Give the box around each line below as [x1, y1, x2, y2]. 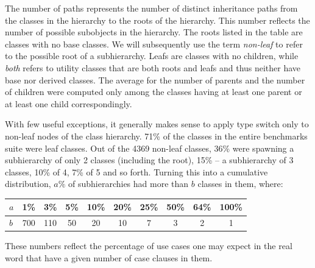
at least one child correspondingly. [5, 97, 132, 110]
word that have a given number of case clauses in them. [5, 251, 213, 264]
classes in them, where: [197, 177, 283, 190]
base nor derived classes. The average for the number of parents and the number [5, 73, 305, 86]
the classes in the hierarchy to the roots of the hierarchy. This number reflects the [5, 13, 310, 26]
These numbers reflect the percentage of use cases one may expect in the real [5, 239, 292, 252]
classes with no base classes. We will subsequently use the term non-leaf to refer [5, 37, 303, 50]
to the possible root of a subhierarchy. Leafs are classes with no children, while [5, 49, 299, 62]
